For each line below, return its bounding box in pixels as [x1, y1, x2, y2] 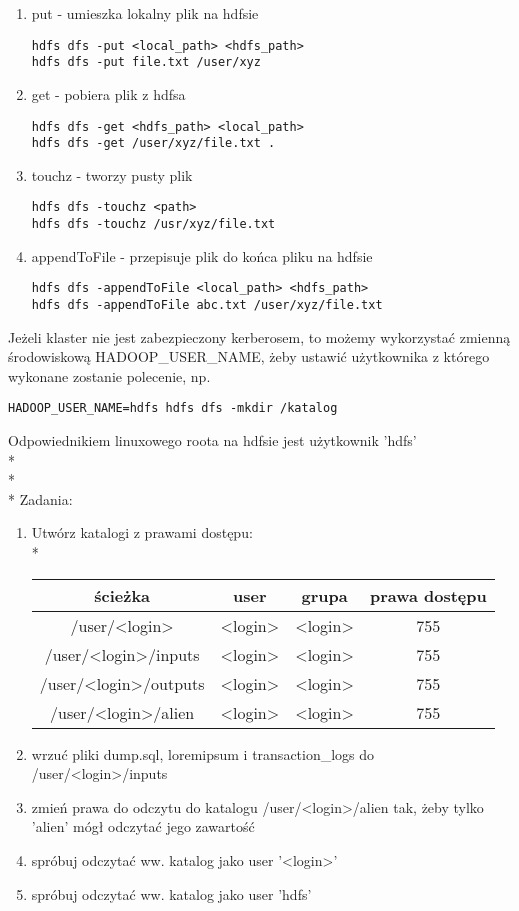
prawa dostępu [369, 583, 487, 607]
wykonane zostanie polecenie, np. [8, 365, 211, 386]
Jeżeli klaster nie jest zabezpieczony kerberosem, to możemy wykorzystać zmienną [8, 326, 511, 347]
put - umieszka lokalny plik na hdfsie [31, 3, 259, 23]
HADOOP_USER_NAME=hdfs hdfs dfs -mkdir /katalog [8, 401, 338, 416]
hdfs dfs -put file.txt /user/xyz [31, 55, 261, 70]
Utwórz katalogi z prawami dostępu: [31, 522, 253, 543]
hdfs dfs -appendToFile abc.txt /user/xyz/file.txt [31, 297, 383, 312]
